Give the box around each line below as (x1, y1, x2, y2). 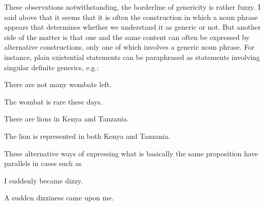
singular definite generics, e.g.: (4, 61, 99, 72)
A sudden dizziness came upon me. (4, 192, 114, 203)
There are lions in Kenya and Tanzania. (4, 113, 129, 124)
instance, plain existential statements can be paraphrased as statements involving (4, 51, 260, 62)
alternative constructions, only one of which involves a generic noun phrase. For (4, 42, 255, 52)
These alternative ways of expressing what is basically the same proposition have (4, 148, 258, 158)
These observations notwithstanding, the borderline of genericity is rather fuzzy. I (4, 2, 261, 12)
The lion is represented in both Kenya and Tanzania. (4, 130, 171, 141)
